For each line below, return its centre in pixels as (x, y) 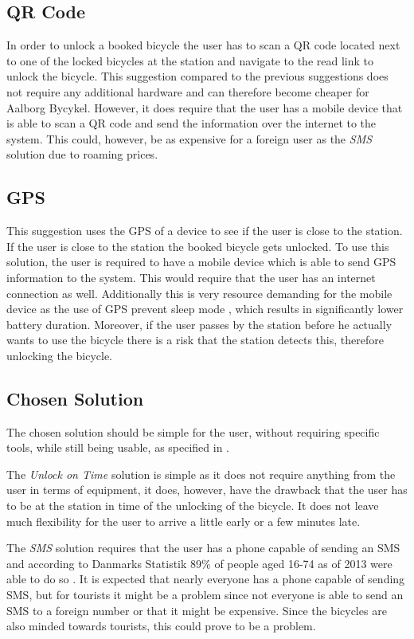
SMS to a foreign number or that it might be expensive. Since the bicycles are (197, 610)
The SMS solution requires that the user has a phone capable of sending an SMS (203, 548)
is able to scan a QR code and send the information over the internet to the (191, 123)
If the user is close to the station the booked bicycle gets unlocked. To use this (198, 246)
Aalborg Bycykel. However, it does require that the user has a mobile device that (205, 107)
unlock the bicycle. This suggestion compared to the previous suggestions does (197, 76)
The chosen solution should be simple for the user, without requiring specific (193, 431)
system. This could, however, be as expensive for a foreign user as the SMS (189, 138)
